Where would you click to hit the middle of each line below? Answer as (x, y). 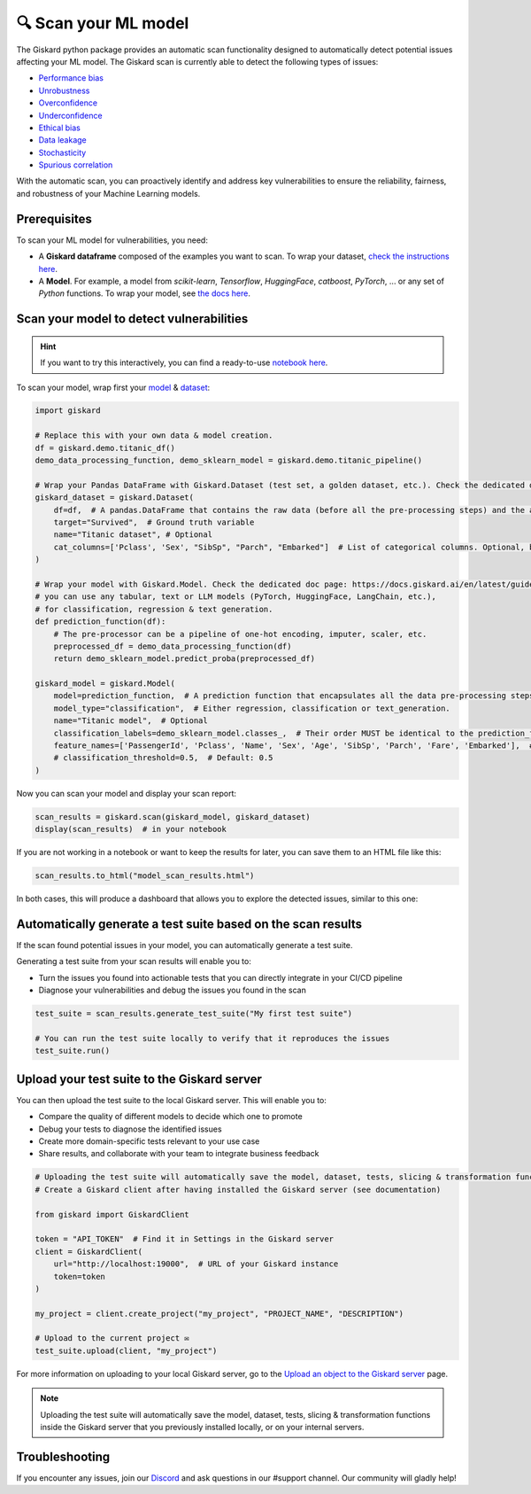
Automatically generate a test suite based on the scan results (189, 924)
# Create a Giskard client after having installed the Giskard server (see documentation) (238, 1189)
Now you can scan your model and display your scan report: (127, 793)
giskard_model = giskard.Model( (105, 684)
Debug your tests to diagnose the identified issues (130, 1129)
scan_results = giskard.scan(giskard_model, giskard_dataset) (173, 817)
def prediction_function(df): (100, 622)
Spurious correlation (76, 165)
